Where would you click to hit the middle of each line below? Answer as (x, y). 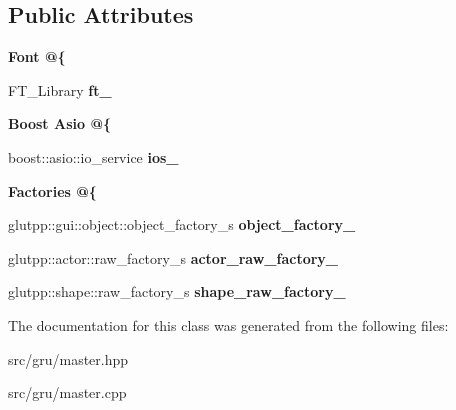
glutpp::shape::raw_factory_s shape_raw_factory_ (177, 291)
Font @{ (37, 56)
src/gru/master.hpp (68, 358)
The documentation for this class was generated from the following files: (228, 324)
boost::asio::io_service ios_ (93, 156)
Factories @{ (52, 190)
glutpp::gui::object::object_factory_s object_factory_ (182, 224)
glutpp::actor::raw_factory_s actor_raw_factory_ (173, 257)
